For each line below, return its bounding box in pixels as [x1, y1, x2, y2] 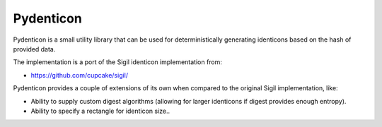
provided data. [13, 44, 56, 53]
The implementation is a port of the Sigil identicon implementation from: [13, 58, 223, 66]
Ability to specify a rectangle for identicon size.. [30, 107, 170, 115]
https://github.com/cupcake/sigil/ [30, 71, 129, 79]
